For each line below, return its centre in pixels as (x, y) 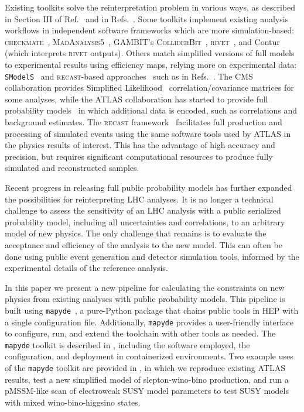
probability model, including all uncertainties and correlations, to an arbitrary (145, 222)
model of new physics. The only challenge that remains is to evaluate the (136, 233)
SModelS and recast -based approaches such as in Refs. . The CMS (129, 76)
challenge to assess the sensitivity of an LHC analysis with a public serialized (143, 210)
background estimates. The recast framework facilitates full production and (144, 122)
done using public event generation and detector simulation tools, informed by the (152, 256)
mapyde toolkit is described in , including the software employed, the (127, 344)
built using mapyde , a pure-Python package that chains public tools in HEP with (152, 310)
